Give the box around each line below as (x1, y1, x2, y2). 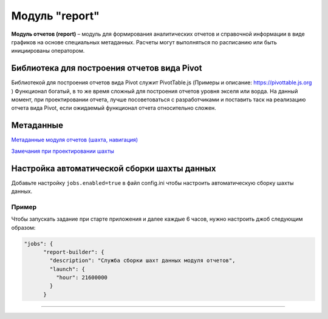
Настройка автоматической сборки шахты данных (11, 163, 216, 173)
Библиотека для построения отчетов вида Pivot (11, 63, 202, 73)
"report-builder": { (43, 249, 104, 255)
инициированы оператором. (11, 47, 85, 55)
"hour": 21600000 (55, 274, 108, 281)
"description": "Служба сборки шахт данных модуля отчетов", (49, 257, 236, 264)
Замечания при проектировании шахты (11, 147, 115, 155)
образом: (11, 224, 36, 231)
